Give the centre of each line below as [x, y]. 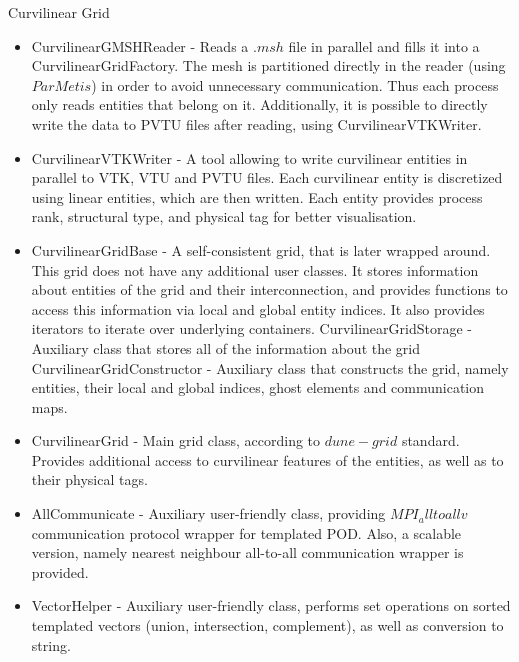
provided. [60, 571]
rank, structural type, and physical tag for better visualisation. [224, 216]
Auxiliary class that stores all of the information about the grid [226, 347]
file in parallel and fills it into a [384, 45]
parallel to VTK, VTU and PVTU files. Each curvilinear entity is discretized [267, 177]
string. [51, 644]
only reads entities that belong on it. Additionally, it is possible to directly [259, 104]
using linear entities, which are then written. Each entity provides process [257, 196]
